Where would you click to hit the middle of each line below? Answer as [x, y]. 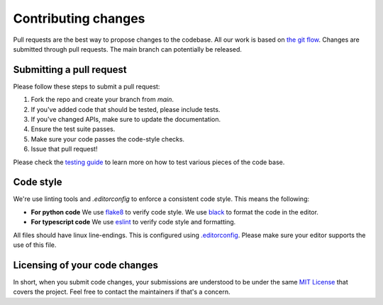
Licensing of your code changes [86, 265]
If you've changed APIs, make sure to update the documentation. [126, 120]
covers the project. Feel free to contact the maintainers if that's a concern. [122, 292]
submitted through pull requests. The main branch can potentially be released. [128, 49]
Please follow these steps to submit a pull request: [87, 86]
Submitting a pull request [70, 70]
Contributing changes [79, 18]
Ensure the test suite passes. [73, 129]
